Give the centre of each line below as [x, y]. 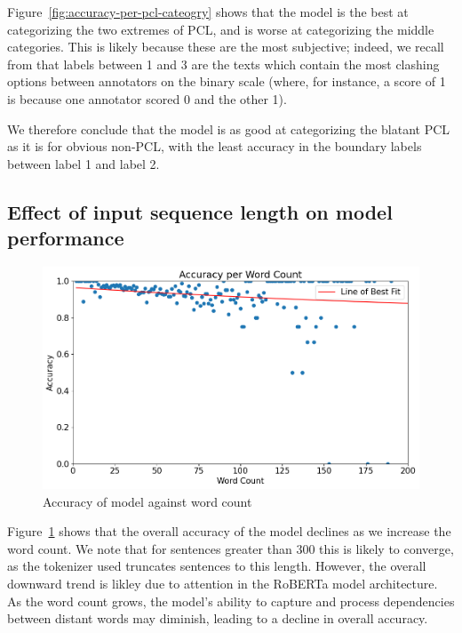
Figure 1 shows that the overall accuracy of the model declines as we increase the [229, 531]
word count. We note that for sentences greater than [150, 548]
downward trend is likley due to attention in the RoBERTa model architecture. [223, 583]
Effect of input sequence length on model [200, 211]
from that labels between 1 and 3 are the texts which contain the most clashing [223, 64]
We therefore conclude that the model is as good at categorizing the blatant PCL [229, 128]
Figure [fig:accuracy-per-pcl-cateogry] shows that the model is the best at [208, 12]
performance [66, 238]
